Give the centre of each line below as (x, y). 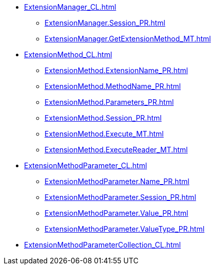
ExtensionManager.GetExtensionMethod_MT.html (128, 39)
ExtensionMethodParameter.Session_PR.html (121, 197)
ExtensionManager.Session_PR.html (105, 23)
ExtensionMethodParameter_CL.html (86, 165)
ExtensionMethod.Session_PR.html (103, 118)
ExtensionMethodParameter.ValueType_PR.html (125, 229)
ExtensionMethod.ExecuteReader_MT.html (116, 150)
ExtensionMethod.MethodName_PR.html (113, 86)
